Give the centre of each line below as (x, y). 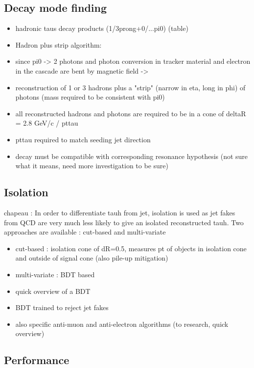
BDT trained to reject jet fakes (62, 307)
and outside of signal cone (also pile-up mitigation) (92, 258)
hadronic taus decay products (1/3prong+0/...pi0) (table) (102, 28)
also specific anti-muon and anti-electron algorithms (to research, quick (122, 324)
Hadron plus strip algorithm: (58, 44)
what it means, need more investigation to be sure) (92, 166)
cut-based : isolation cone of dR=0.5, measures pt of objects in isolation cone (131, 248)
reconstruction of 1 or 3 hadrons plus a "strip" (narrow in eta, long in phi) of (130, 87)
